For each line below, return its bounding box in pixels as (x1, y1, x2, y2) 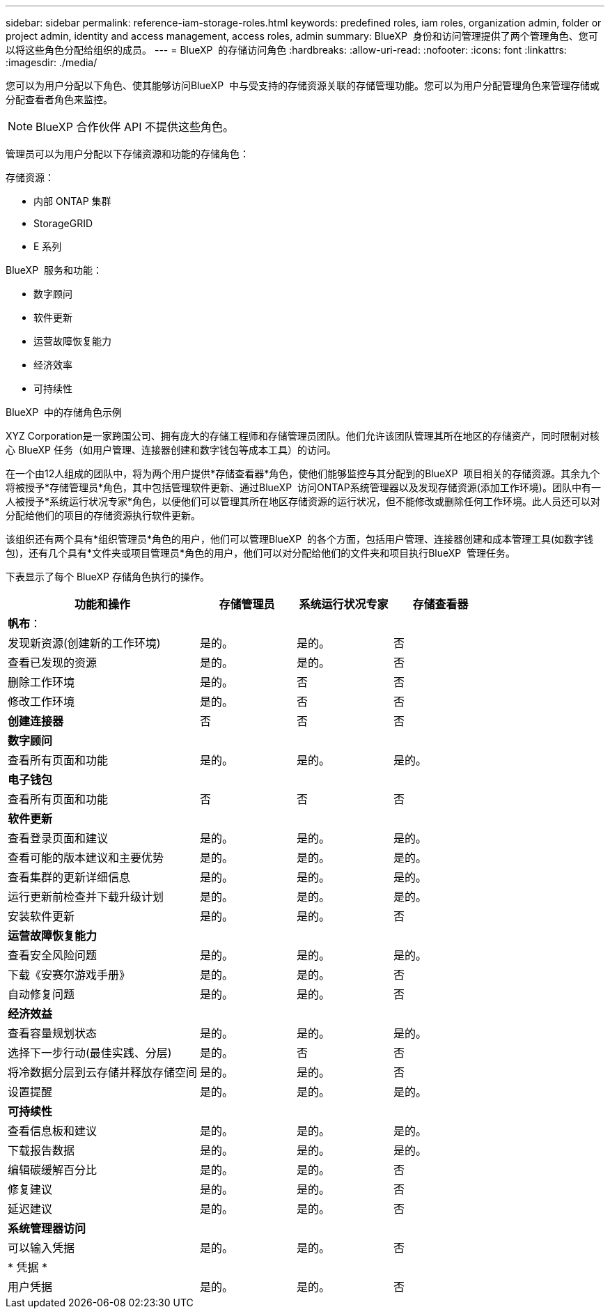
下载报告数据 (8, 1143, 75, 1157)
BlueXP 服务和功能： (6, 264, 102, 276)
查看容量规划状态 (8, 1026, 97, 1040)
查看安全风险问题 (8, 948, 97, 962)
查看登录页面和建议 (8, 831, 109, 845)
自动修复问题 (8, 987, 75, 1001)
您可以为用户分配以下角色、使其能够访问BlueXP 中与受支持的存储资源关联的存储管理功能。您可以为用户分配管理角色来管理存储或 (6, 79, 600, 91)
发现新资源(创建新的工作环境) (8, 636, 161, 650)
